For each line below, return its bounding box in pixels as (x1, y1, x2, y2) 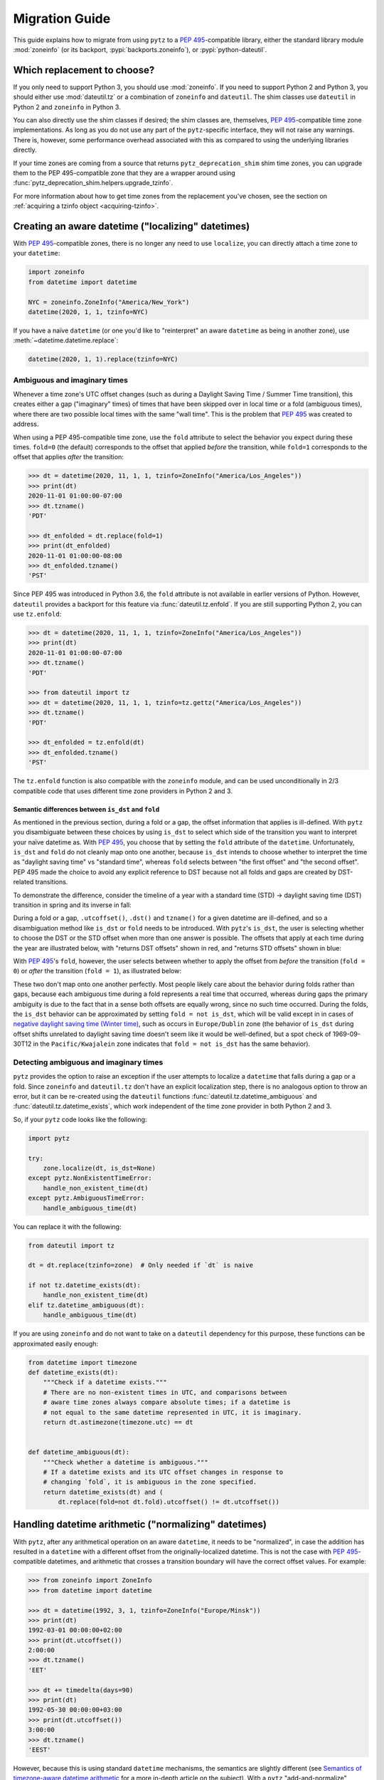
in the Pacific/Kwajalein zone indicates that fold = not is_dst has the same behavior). (33, 1040, 311, 1048)
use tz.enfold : (13, 609, 62, 619)
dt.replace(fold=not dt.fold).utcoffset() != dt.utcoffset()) (58, 1498, 280, 1506)
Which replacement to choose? (13, 64, 155, 76)
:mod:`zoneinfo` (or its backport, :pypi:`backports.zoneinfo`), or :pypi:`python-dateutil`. (13, 45, 267, 53)
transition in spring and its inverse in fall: (13, 901, 132, 909)
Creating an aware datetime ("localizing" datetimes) (13, 220, 250, 232)
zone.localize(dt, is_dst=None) (43, 1164, 156, 1172)
